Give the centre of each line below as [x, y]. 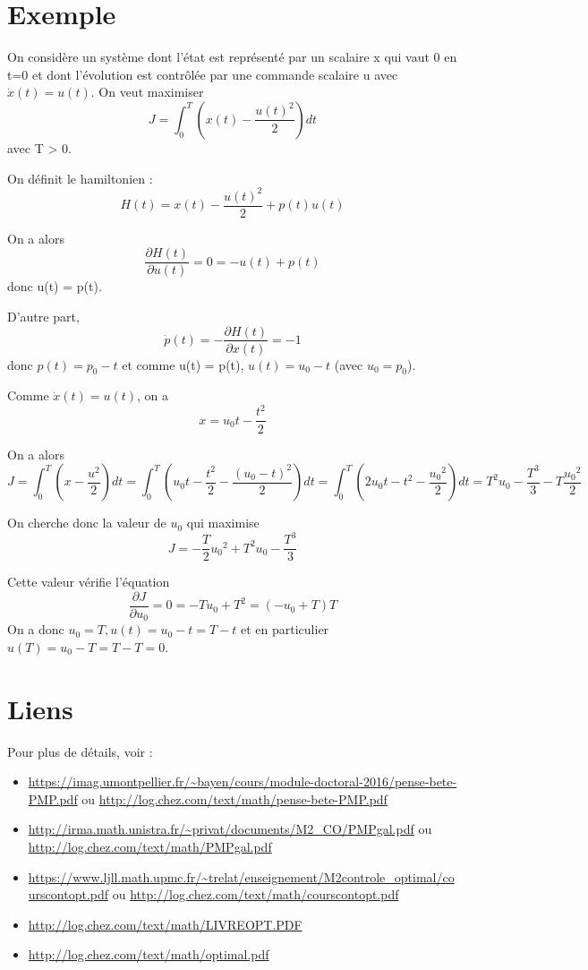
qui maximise [223, 523]
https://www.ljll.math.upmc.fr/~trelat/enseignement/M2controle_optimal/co [241, 876]
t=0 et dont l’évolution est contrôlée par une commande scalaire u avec [203, 74]
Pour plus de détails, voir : [80, 751]
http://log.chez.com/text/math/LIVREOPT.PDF [165, 924]
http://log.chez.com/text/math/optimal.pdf [149, 954]
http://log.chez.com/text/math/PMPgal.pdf [150, 847]
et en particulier [285, 629]
